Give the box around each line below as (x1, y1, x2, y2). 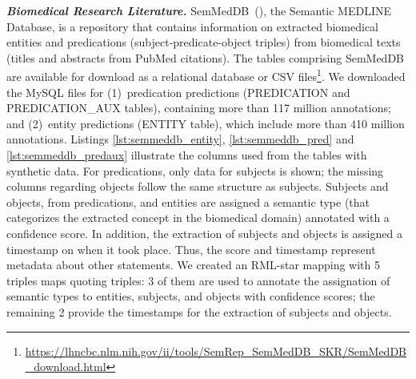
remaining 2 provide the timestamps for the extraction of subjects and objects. (6, 303, 392, 320)
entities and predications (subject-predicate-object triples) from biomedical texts (6, 34, 401, 50)
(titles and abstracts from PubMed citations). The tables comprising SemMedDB (6, 49, 404, 66)
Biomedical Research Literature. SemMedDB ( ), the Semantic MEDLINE (6, 2, 392, 18)
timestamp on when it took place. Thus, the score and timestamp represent (6, 240, 376, 257)
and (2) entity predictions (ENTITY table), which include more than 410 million (6, 115, 405, 131)
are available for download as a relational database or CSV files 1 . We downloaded (6, 66, 406, 85)
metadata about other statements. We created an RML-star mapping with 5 (6, 256, 380, 273)
